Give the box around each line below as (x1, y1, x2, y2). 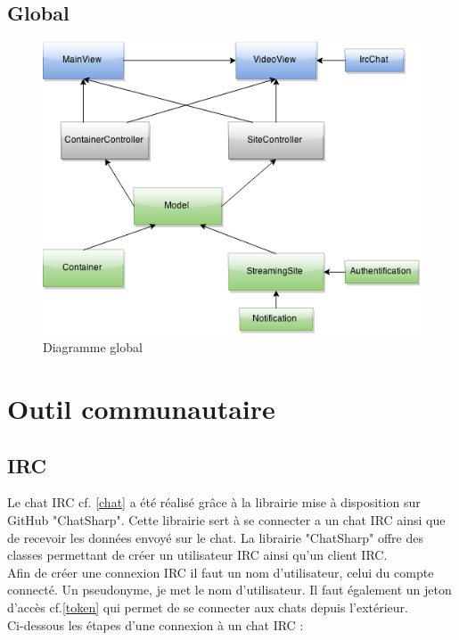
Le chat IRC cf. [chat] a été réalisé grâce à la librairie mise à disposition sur (7, 493, 421, 512)
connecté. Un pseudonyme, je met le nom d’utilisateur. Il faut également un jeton (7, 580, 452, 599)
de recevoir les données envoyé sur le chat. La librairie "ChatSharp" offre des (7, 528, 423, 546)
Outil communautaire (7, 390, 275, 426)
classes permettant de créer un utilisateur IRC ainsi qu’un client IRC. (7, 546, 388, 564)
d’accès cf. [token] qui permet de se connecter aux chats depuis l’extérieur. (7, 597, 409, 616)
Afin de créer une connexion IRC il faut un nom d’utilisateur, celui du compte (7, 562, 434, 581)
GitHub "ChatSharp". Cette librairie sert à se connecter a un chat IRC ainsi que (7, 510, 446, 529)
